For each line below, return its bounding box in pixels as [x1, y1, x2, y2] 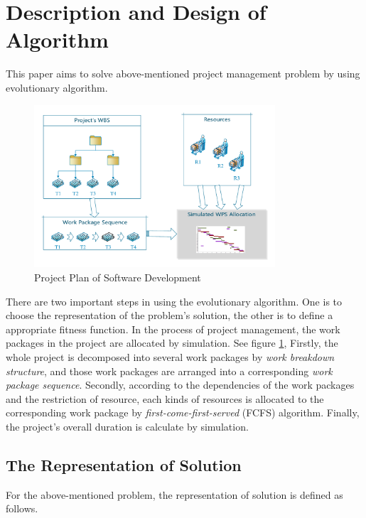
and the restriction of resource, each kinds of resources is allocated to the [6, 391, 324, 406]
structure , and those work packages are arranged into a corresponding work [6, 363, 333, 378]
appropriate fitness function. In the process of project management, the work [6, 321, 340, 336]
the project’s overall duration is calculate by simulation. [6, 419, 249, 433]
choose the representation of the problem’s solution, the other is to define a [6, 308, 333, 323]
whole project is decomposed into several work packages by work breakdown [6, 349, 335, 364]
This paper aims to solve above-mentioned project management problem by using [6, 66, 360, 81]
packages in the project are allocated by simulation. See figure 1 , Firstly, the [6, 335, 338, 350]
